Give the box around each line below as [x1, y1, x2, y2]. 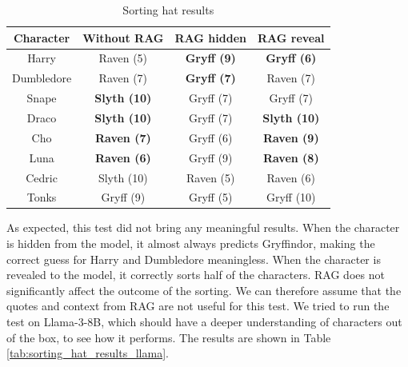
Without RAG [82, 29, 164, 46]
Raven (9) [262, 129, 319, 146]
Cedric [26, 169, 58, 185]
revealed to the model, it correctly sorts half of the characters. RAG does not [6, 266, 385, 283]
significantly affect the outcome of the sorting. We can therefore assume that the [6, 281, 402, 298]
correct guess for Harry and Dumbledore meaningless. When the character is [6, 250, 381, 267]
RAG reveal [257, 29, 325, 46]
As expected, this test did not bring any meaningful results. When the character [6, 219, 400, 236]
